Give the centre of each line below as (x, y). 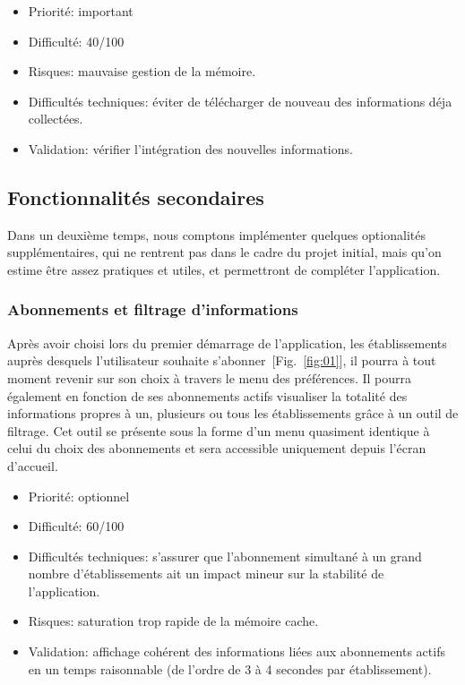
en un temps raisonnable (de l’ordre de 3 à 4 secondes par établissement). (230, 668)
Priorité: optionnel (79, 496)
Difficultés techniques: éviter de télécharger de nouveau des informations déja (240, 101)
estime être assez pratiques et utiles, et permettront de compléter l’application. (224, 269)
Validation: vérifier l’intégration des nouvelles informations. (190, 148)
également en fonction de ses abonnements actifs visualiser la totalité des (207, 395)
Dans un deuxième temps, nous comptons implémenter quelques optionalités (216, 234)
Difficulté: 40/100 (76, 41)
